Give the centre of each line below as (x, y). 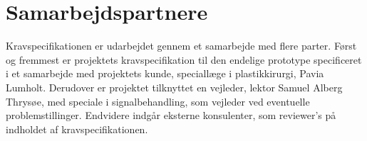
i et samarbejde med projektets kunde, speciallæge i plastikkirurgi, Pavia (165, 73)
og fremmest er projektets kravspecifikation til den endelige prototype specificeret (184, 59)
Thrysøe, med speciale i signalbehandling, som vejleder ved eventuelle (158, 101)
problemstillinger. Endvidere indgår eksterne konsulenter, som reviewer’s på (171, 115)
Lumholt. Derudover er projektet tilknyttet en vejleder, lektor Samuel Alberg (174, 87)
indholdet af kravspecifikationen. (77, 129)
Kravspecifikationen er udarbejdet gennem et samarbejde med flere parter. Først (181, 46)
